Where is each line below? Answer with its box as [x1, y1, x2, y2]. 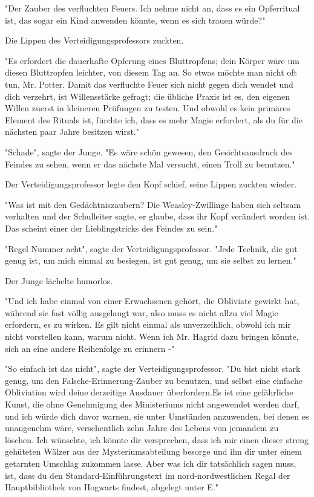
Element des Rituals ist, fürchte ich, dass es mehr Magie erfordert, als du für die [5, 113, 303, 126]
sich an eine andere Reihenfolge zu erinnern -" [5, 342, 175, 354]
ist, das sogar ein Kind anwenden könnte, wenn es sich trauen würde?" [5, 13, 266, 26]
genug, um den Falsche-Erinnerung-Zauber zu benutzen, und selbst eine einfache [5, 374, 303, 386]
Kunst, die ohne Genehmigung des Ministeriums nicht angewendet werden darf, [5, 398, 299, 411]
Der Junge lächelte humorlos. [5, 274, 113, 287]
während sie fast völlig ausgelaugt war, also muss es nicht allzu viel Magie [5, 306, 278, 319]
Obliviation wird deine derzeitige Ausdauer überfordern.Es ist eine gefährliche [5, 386, 293, 398]
